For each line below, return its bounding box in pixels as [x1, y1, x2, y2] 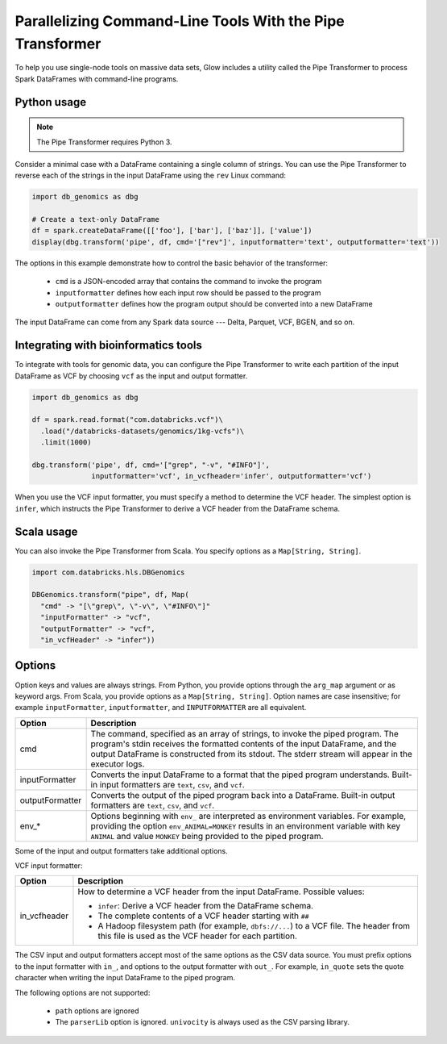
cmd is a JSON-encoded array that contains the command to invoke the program [55, 277, 322, 286]
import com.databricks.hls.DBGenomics [31, 567, 185, 577]
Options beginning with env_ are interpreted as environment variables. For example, [90, 810, 407, 821]
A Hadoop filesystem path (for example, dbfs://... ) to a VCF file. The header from [97, 921, 411, 932]
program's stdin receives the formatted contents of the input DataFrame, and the [90, 738, 397, 750]
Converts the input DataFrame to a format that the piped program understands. [90, 769, 390, 780]
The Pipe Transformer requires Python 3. [36, 137, 172, 147]
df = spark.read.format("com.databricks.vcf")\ [31, 416, 223, 424]
